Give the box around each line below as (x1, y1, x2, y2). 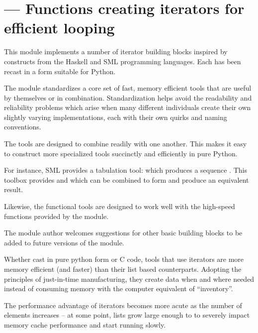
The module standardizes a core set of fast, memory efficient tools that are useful (4, 83, 252, 93)
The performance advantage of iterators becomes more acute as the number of (4, 300, 242, 310)
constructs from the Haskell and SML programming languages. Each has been (4, 56, 241, 66)
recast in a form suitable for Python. (4, 66, 116, 76)
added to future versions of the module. (4, 237, 124, 247)
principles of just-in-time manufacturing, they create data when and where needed (4, 273, 255, 284)
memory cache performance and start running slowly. (4, 319, 166, 330)
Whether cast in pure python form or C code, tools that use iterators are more (4, 254, 244, 264)
